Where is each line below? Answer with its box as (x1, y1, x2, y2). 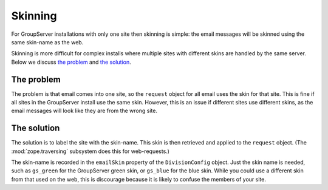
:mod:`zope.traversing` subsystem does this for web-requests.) (11, 148, 170, 155)
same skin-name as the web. (11, 38, 84, 46)
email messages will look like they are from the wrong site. (11, 107, 158, 115)
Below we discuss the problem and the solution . (11, 58, 131, 66)
